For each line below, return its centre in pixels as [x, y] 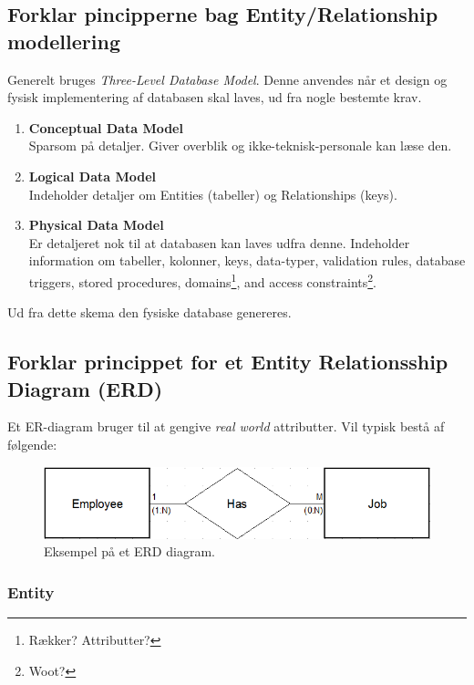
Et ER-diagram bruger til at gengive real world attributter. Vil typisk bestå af [226, 426]
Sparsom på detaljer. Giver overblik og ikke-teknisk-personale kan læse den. [240, 145]
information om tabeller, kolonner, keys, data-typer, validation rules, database [247, 260]
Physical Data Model [96, 225]
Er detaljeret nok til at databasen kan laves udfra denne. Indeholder [219, 242]
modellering [64, 41]
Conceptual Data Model [106, 127]
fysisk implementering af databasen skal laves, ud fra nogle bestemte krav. [215, 97]
